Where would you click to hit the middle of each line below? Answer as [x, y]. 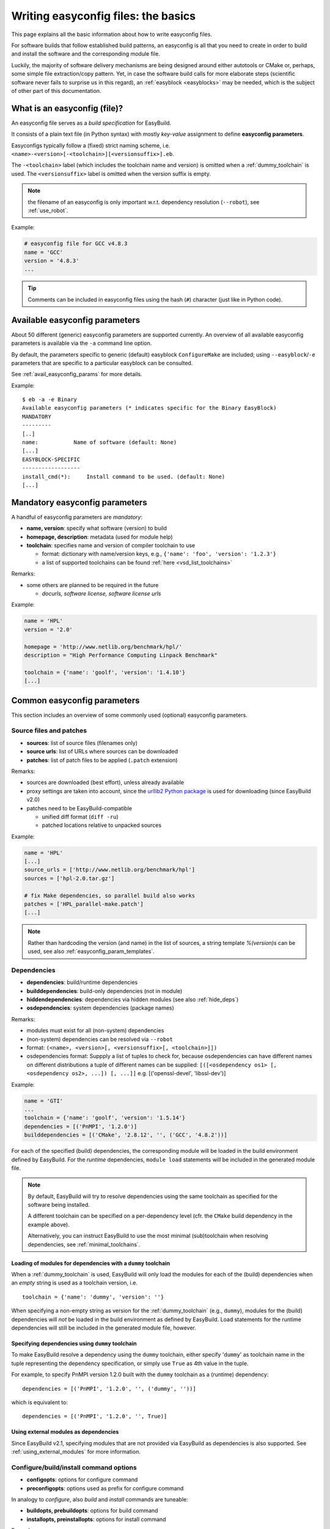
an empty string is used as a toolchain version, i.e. [74, 1283]
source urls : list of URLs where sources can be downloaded [102, 752]
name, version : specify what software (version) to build [97, 528]
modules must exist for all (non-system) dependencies [95, 1031]
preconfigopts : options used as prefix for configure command [105, 1488]
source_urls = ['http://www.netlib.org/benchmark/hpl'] [110, 870]
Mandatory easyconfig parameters [79, 502]
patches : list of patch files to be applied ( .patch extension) [102, 760]
